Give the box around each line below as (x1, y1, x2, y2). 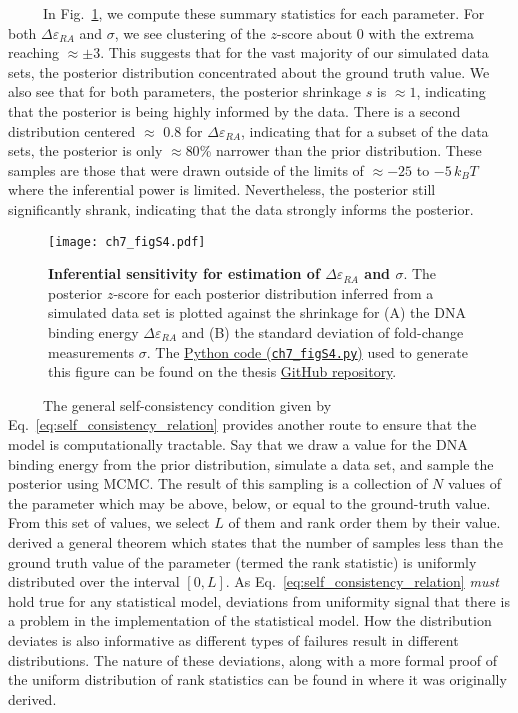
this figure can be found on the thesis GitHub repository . (48, 361, 397, 382)
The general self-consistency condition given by (42, 394, 332, 415)
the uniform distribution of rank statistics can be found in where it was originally (8, 669, 507, 690)
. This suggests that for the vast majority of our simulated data (100, 42, 489, 63)
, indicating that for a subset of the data (241, 120, 489, 141)
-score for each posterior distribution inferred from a (113, 282, 434, 303)
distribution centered (8, 120, 136, 141)
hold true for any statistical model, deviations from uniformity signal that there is (8, 590, 510, 611)
